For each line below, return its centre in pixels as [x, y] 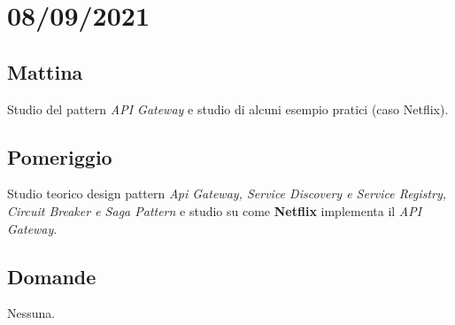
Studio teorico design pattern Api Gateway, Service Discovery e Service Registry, [227, 193]
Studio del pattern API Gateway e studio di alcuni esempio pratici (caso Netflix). [228, 108]
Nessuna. [31, 313]
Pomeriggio [60, 156]
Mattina [45, 71]
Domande [52, 276]
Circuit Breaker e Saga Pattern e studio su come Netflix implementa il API [215, 210]
